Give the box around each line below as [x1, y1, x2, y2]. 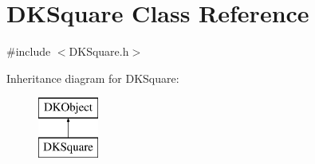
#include [6, 43, 51, 60]
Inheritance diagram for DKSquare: [6, 69, 179, 86]
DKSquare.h [69, 43, 129, 60]
